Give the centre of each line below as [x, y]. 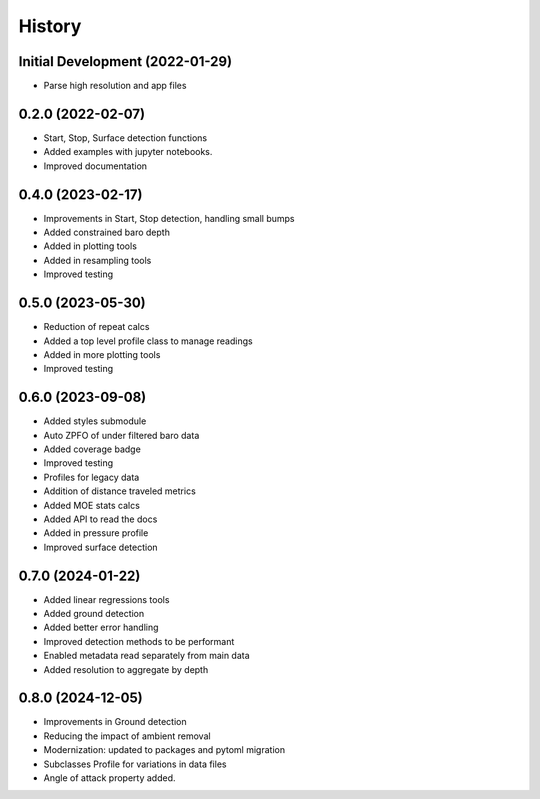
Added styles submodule [95, 421]
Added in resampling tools [97, 260]
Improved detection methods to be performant [139, 641]
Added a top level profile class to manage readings [148, 341]
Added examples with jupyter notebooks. [128, 152]
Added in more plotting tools [102, 354]
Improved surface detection [101, 547]
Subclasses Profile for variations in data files [135, 764]
